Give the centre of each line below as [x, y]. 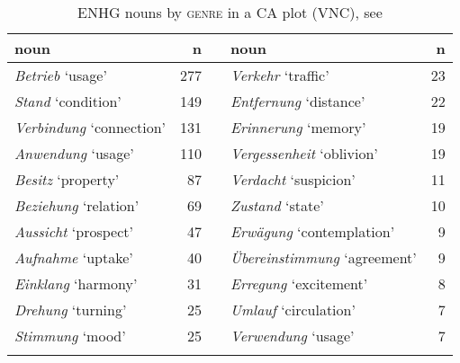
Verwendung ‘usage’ [293, 336]
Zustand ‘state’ [277, 205]
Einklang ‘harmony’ [76, 283]
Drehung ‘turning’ [71, 310]
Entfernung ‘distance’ [298, 101]
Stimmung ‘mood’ [70, 336]
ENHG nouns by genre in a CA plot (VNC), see [230, 12]
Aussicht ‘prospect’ [74, 231]
